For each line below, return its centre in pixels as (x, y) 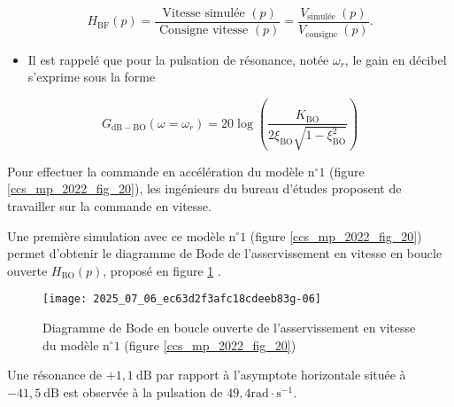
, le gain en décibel (396, 59)
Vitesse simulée (204, 13)
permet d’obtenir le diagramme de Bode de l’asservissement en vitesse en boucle (225, 253)
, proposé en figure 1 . (162, 270)
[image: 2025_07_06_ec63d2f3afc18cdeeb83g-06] (182, 299)
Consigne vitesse (204, 31)
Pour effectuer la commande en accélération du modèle (156, 171)
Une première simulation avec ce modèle (116, 235)
